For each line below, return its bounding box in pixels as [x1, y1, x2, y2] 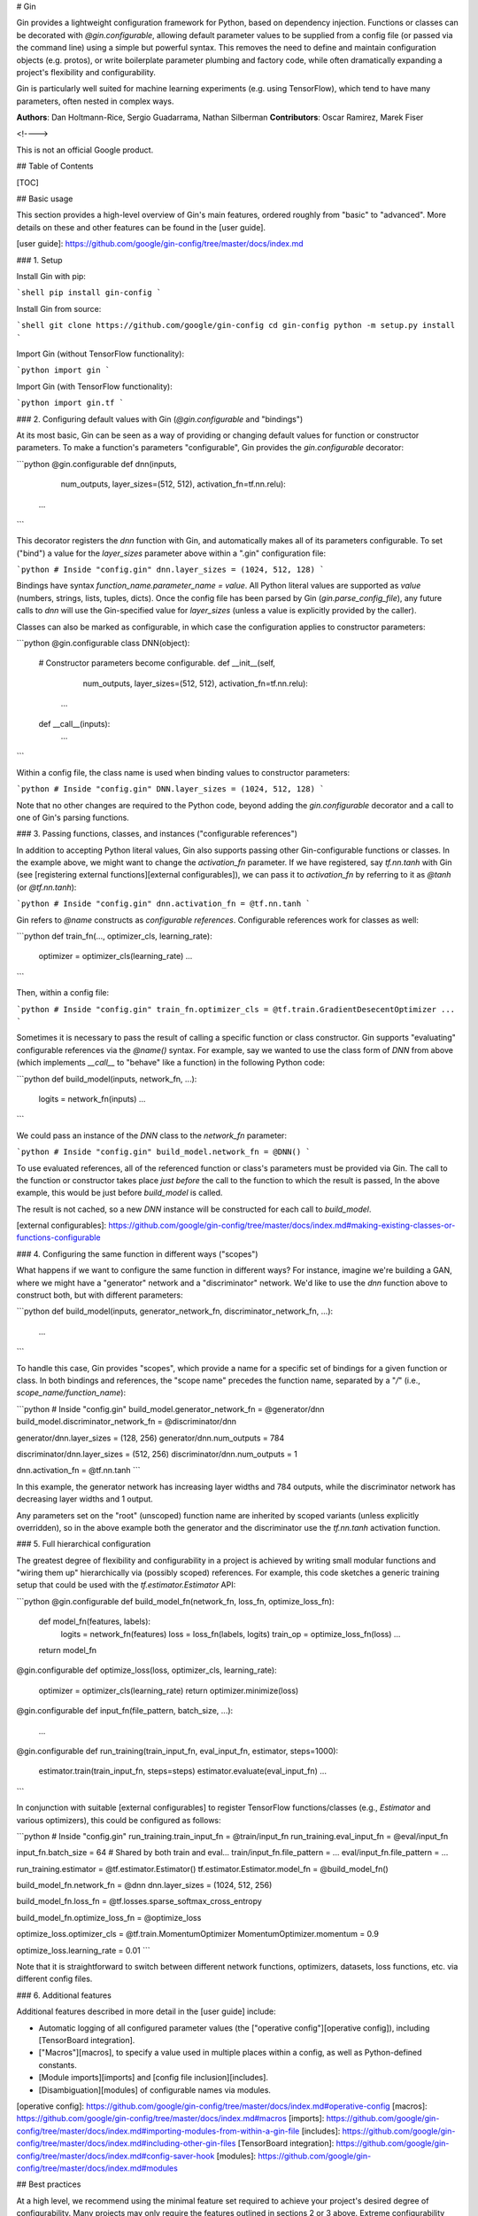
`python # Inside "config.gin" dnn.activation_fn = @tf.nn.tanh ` [16, 899, 312, 909]
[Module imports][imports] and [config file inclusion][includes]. [38, 2072, 269, 2083]
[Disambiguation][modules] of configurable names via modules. [38, 2084, 272, 2095]
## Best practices [16, 2179, 81, 2189]
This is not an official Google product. [16, 144, 154, 155]
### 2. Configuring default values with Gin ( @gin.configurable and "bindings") [16, 413, 304, 425]
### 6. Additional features [16, 1990, 112, 2001]
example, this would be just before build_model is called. [16, 1188, 223, 1198]
